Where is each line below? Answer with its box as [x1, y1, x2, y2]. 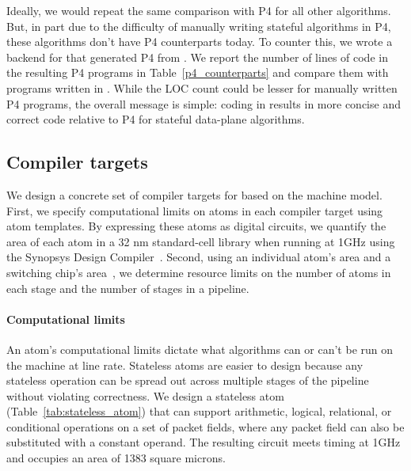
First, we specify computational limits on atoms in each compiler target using [6, 202, 383, 218]
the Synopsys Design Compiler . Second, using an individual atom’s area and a [6, 249, 391, 265]
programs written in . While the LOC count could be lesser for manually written [6, 79, 398, 96]
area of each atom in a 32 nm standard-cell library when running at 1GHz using [6, 233, 395, 249]
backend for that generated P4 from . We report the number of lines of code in [6, 48, 388, 65]
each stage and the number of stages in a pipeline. [6, 279, 249, 296]
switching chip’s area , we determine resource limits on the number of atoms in [6, 264, 391, 280]
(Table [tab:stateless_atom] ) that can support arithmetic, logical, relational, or [6, 403, 392, 420]
